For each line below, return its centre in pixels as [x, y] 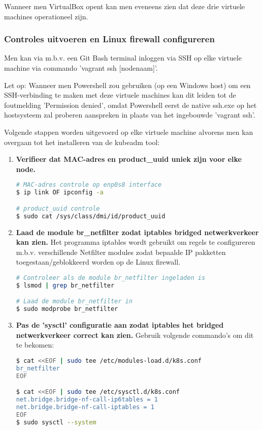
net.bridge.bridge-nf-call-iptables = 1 [85, 407]
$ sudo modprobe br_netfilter [67, 309]
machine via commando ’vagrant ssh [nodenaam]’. [81, 68]
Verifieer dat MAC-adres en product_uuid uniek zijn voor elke [129, 159]
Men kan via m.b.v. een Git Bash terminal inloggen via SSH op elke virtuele [123, 58]
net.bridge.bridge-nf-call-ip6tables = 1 [87, 399]
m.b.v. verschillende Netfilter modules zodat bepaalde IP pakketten [121, 252]
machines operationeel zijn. [46, 16]
